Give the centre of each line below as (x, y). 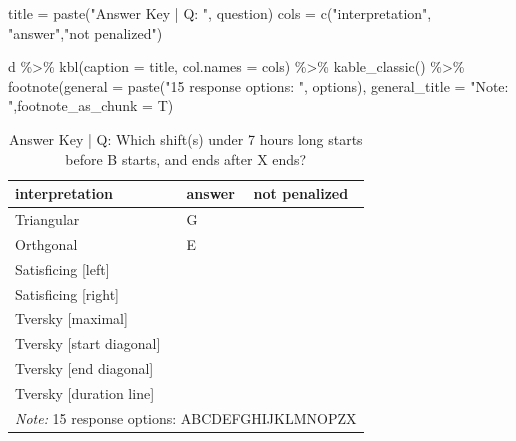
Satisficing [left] (62, 268)
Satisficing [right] (67, 293)
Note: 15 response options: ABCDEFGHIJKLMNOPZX (186, 417)
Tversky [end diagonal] (84, 368)
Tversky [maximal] (71, 318)
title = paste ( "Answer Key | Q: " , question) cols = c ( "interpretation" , (220, 13)
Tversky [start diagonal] (88, 343)
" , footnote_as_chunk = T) (91, 105)
